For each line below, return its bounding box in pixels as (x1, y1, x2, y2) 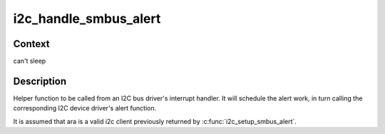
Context (13, 38, 50, 50)
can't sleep (13, 57, 46, 66)
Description (13, 75, 67, 87)
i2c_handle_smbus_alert (13, 11, 161, 26)
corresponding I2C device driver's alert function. (13, 104, 157, 113)
